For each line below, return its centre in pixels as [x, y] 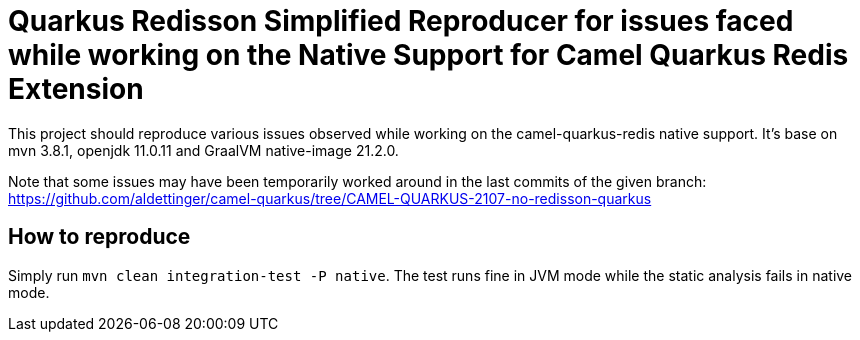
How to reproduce [99, 237]
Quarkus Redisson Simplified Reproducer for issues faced [401, 21]
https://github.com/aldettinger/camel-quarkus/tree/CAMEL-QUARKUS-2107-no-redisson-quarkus [330, 198]
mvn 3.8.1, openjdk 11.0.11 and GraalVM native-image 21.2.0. [203, 150]
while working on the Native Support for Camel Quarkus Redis [428, 55]
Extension [76, 89]
